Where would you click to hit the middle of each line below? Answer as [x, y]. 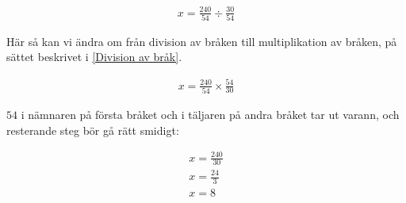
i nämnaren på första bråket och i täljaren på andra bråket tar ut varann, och [210, 114]
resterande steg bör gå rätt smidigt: [93, 130]
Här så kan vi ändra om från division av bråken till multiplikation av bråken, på [202, 41]
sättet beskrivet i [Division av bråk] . [94, 57]
